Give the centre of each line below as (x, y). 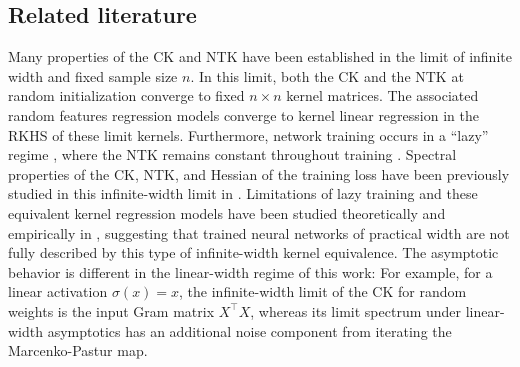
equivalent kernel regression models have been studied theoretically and (227, 212)
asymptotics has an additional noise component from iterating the (249, 330)
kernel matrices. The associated (382, 95)
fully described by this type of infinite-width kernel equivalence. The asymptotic (253, 252)
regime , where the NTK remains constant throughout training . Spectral (232, 154)
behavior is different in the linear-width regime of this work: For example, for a (250, 271)
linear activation (58, 291)
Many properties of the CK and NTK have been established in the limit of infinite (260, 56)
